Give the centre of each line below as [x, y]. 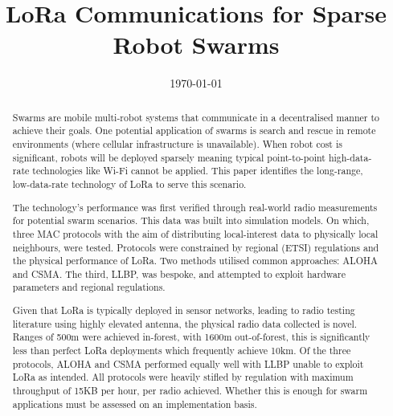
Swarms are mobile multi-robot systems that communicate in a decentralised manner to [196, 117]
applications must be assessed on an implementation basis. [135, 404]
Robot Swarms [196, 45]
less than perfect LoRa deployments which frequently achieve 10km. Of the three [182, 350]
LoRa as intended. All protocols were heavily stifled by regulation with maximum [183, 377]
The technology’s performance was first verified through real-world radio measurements [195, 207]
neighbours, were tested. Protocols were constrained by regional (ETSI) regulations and [196, 247]
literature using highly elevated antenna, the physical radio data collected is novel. [185, 323]
